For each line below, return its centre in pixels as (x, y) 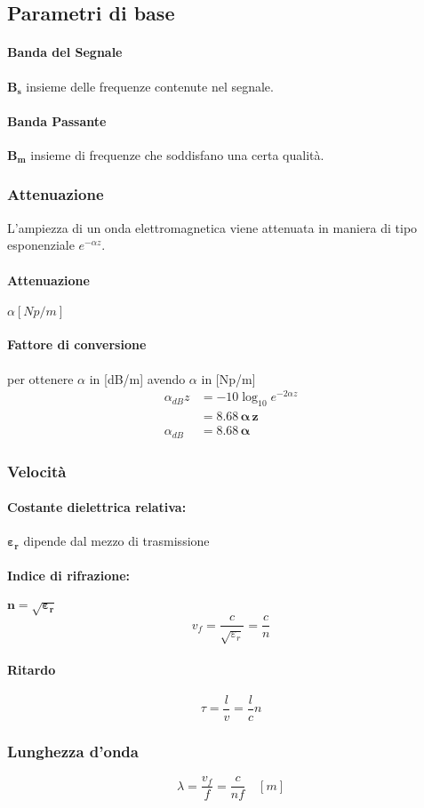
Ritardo (32, 669)
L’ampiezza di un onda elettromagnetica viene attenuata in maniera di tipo (212, 227)
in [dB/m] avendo (137, 378)
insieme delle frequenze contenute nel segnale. (150, 86)
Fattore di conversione (77, 344)
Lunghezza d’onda (73, 751)
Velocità (37, 471)
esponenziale (41, 245)
